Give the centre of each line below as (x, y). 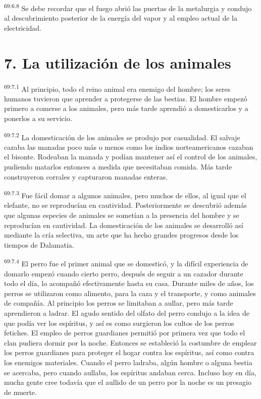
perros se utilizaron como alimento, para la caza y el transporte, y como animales (130, 293)
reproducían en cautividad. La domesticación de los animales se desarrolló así (124, 225)
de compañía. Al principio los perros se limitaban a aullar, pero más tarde (119, 303)
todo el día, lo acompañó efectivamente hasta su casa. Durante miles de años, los (129, 283)
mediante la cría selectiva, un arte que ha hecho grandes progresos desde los (121, 235)
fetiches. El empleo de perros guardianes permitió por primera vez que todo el (125, 333)
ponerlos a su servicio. (38, 118)
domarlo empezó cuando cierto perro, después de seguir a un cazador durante (124, 273)
